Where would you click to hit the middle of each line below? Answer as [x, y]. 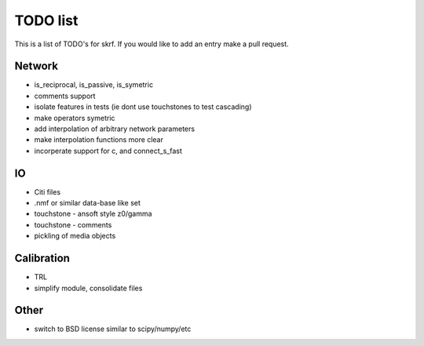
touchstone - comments [73, 224]
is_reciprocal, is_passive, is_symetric [93, 85]
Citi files [48, 191]
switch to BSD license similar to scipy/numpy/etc [113, 329]
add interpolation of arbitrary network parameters [115, 129]
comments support [65, 96]
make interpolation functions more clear [99, 140]
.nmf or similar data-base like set [88, 203]
